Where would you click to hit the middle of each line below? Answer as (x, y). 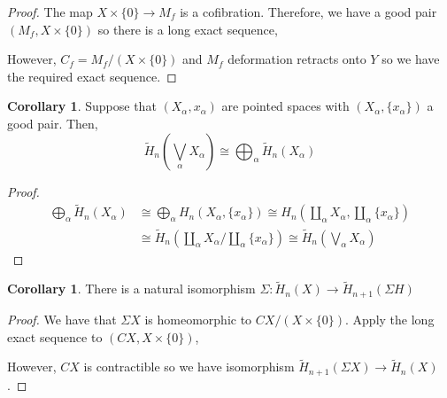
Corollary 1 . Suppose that (82, 106)
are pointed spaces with (285, 106)
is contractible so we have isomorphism (189, 367)
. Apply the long (390, 319)
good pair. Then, (53, 123)
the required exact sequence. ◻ (92, 76)
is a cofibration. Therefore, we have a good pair (308, 12)
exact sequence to (55, 336)
